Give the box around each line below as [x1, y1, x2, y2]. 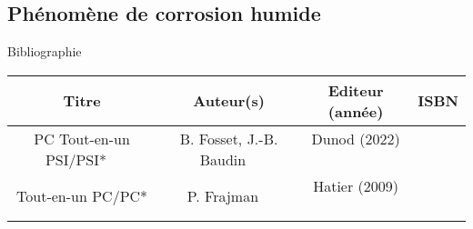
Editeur [327, 79, 384, 101]
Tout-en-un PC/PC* [16, 185, 148, 207]
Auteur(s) [193, 90, 265, 112]
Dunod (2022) [311, 127, 400, 149]
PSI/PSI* [45, 148, 107, 170]
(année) [327, 100, 384, 122]
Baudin [199, 148, 247, 170]
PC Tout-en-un [34, 127, 130, 149]
